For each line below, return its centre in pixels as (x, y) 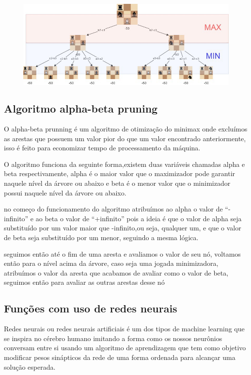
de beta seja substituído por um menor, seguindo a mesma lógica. (101, 237)
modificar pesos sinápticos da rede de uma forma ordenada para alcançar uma (120, 357)
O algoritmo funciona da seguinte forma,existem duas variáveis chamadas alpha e (125, 164)
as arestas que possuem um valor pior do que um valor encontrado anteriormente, (125, 138)
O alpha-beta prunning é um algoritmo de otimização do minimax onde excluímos (126, 129)
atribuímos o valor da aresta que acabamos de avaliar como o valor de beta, (116, 272)
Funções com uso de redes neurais (91, 308)
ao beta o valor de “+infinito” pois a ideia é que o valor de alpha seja (139, 218)
